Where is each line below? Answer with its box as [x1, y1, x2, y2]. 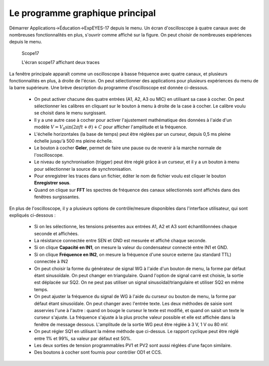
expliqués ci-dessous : [9, 212, 56, 218]
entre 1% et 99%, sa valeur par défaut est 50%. [34, 335, 132, 342]
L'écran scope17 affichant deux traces [21, 59, 100, 65]
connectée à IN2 [34, 259, 68, 265]
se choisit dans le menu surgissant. [34, 110, 107, 116]
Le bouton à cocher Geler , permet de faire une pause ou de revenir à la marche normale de [34, 145, 222, 151]
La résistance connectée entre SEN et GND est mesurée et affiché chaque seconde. [34, 238, 207, 244]
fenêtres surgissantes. [34, 194, 80, 200]
